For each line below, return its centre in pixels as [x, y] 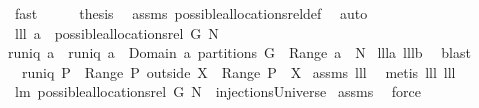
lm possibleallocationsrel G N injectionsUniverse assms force [218, 91]
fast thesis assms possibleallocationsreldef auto [191, 13]
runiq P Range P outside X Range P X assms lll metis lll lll [238, 71]
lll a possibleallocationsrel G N [116, 32]
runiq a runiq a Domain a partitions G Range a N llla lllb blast [239, 52]
